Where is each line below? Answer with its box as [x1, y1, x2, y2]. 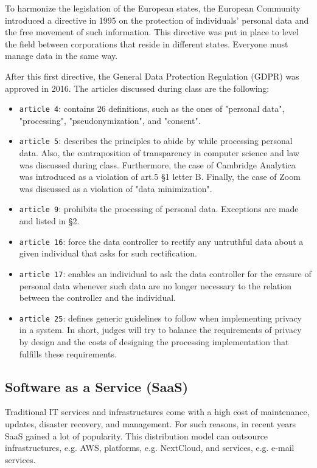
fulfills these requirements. [19, 347, 117, 360]
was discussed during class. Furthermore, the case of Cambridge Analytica [19, 158, 296, 171]
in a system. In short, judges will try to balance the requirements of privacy [19, 323, 302, 336]
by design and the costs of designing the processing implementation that [19, 336, 289, 348]
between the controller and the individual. [19, 291, 176, 304]
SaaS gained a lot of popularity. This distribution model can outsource [5, 429, 268, 442]
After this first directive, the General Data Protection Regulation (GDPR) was [5, 69, 299, 82]
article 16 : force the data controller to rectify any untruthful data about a [19, 235, 304, 247]
